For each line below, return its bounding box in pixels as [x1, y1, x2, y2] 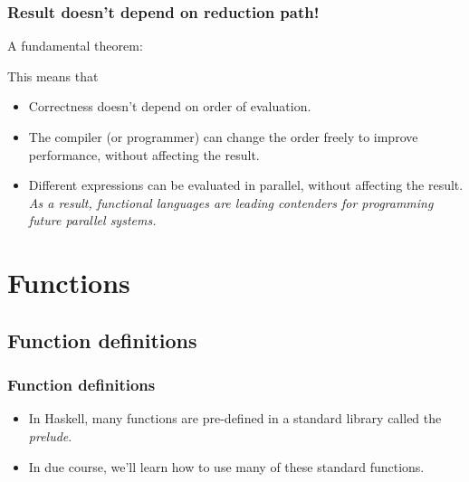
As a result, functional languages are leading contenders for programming [28, 193, 434, 212]
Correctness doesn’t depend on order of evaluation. [28, 97, 311, 116]
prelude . [28, 426, 72, 445]
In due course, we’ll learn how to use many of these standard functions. [28, 457, 425, 476]
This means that [7, 66, 99, 85]
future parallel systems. [28, 211, 157, 230]
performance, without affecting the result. [28, 145, 260, 164]
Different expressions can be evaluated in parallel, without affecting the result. [28, 175, 464, 194]
